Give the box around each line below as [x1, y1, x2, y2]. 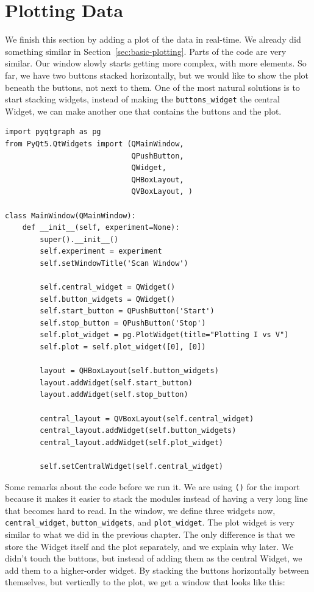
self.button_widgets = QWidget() [40, 294, 176, 304]
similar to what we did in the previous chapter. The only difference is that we [5, 528, 295, 541]
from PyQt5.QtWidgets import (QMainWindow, [5, 139, 184, 148]
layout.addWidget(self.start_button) [40, 378, 193, 387]
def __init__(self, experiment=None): [22, 223, 180, 232]
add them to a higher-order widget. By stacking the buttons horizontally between [5, 563, 309, 576]
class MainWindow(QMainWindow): [5, 211, 136, 220]
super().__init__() [40, 235, 119, 244]
